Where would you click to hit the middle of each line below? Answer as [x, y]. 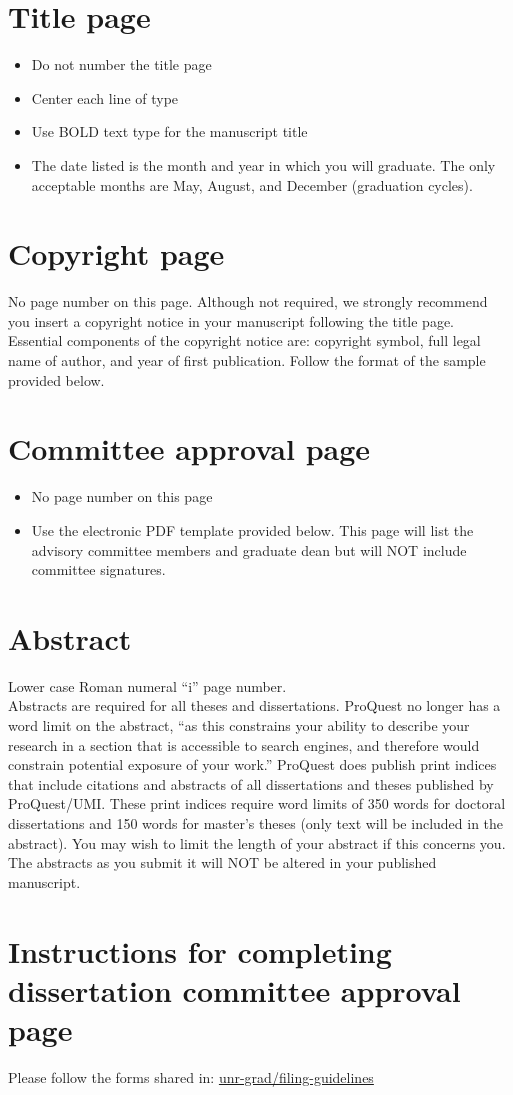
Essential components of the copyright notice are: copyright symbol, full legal [244, 340]
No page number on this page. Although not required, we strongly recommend [248, 301]
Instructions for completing [200, 950]
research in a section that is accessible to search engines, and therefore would [244, 744]
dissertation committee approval [234, 989]
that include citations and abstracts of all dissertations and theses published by [251, 783]
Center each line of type [105, 97]
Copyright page [116, 253]
